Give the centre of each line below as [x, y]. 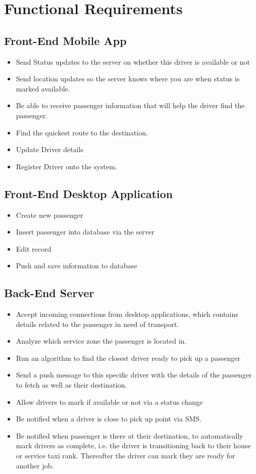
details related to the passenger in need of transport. [97, 324]
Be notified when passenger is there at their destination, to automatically [130, 435]
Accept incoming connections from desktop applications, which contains [127, 314]
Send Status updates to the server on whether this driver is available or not [133, 61]
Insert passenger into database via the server [85, 232]
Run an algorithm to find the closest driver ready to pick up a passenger [128, 358]
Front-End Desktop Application [89, 193]
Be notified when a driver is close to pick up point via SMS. [109, 419]
